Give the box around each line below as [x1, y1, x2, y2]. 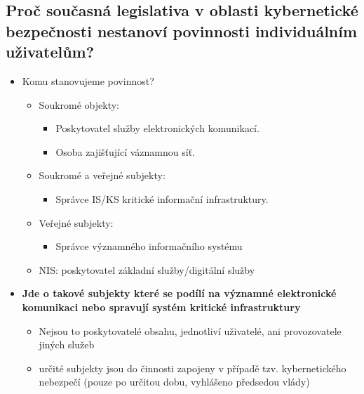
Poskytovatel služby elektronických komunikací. [55, 121, 259, 136]
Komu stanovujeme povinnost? [22, 73, 154, 88]
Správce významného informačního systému [55, 239, 243, 254]
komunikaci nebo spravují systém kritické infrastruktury [22, 299, 301, 314]
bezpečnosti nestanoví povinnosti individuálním [6, 20, 358, 41]
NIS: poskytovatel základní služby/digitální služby [39, 262, 255, 277]
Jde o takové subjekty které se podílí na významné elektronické [22, 286, 337, 301]
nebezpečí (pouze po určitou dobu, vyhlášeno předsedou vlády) [39, 374, 310, 389]
